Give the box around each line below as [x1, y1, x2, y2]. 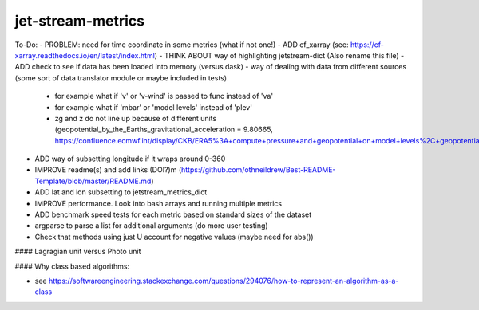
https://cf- [350, 40, 385, 49]
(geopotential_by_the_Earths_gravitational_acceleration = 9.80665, [54, 124, 273, 135]
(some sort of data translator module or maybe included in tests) [14, 73, 228, 83]
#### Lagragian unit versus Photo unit [14, 247, 141, 257]
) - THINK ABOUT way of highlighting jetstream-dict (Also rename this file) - [154, 50, 405, 60]
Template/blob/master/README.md [34, 176, 152, 186]
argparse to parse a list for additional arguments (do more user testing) [34, 221, 268, 230]
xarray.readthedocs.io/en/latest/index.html [14, 50, 156, 60]
